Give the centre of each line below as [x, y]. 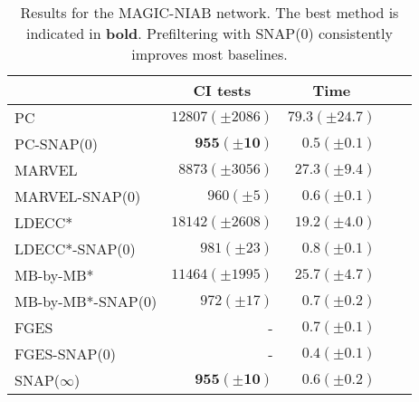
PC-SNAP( [50, 144]
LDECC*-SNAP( [69, 249]
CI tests [222, 90]
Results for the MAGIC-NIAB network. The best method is [209, 12]
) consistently [350, 33]
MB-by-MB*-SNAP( [79, 301]
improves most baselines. [209, 54]
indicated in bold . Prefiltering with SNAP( [164, 33]
